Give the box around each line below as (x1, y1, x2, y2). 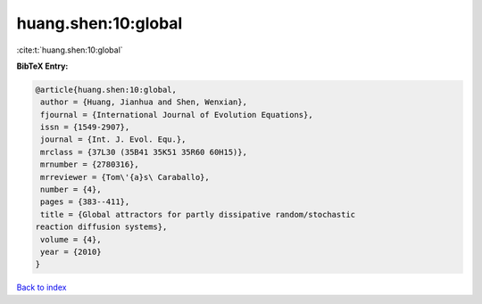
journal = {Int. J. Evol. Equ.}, (40, 135, 187, 144)
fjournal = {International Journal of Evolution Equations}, (40, 110, 313, 119)
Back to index (16, 282, 67, 293)
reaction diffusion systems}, (35, 222, 168, 232)
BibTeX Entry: (16, 61, 69, 71)
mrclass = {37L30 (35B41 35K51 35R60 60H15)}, (40, 147, 247, 157)
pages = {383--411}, (40, 197, 130, 207)
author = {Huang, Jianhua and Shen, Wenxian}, (40, 97, 247, 107)
